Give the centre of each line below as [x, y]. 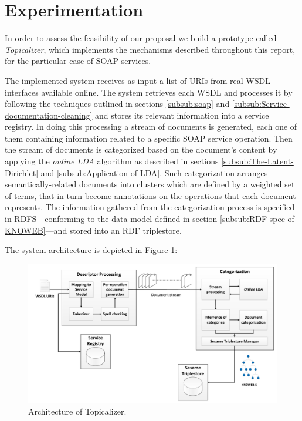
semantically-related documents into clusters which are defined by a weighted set [150, 184]
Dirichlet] [22, 172]
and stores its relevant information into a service [182, 115]
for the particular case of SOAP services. [78, 61]
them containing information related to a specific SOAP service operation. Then [149, 138]
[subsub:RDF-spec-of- [259, 219]
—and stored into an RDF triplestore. [113, 230]
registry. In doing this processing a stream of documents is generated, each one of [151, 127]
